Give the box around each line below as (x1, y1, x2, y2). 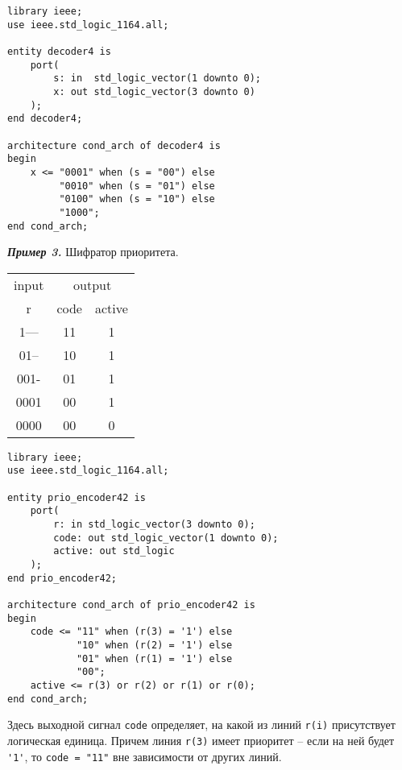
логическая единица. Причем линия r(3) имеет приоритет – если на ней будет (7, 731, 395, 748)
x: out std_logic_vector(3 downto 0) (53, 85, 255, 97)
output (73, 275, 112, 294)
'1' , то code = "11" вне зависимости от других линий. (7, 747, 282, 764)
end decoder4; (7, 113, 83, 125)
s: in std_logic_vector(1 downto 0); (53, 72, 261, 85)
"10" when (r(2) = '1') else (76, 639, 233, 651)
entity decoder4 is (7, 45, 111, 57)
